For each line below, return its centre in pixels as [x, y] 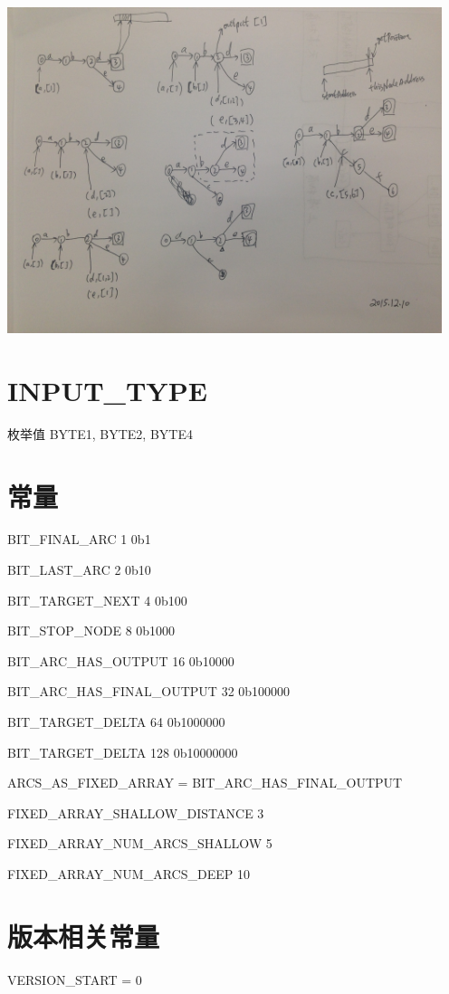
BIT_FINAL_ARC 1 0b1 [79, 539]
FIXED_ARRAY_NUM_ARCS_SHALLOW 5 [140, 843]
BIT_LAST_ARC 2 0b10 [79, 570]
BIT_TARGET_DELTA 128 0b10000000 [123, 752]
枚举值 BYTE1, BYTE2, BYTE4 [100, 433]
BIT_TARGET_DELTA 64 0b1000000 [116, 722]
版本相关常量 [84, 936]
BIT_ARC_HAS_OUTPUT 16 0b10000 [121, 660]
